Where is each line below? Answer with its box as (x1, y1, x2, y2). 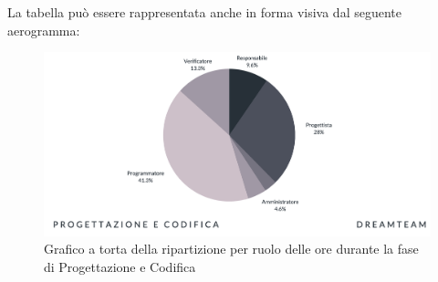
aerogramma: (7, 20, 80, 39)
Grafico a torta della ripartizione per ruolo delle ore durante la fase (44, 239, 419, 258)
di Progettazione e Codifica (44, 256, 196, 276)
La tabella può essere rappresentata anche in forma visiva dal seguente (7, 3, 401, 21)
